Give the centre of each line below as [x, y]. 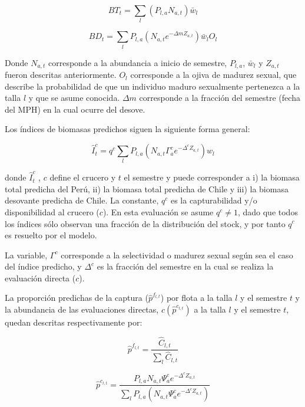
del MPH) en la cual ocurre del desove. [75, 109]
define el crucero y [83, 177]
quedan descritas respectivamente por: [74, 322]
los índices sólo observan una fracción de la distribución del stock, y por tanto [145, 223]
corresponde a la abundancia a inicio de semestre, [137, 62]
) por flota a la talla [196, 298]
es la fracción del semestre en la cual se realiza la [185, 266]
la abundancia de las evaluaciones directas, [82, 309]
